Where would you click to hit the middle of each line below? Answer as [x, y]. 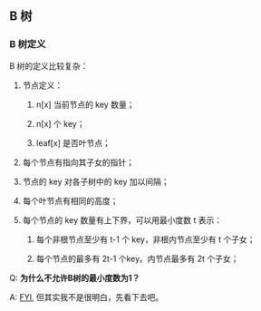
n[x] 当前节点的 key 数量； [85, 104]
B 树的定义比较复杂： [49, 65]
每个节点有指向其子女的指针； [78, 162]
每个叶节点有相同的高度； [70, 200]
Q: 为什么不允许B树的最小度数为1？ [75, 277]
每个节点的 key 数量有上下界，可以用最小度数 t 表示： [122, 219]
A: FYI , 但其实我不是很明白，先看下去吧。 [87, 296]
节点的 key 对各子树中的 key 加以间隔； [96, 181]
